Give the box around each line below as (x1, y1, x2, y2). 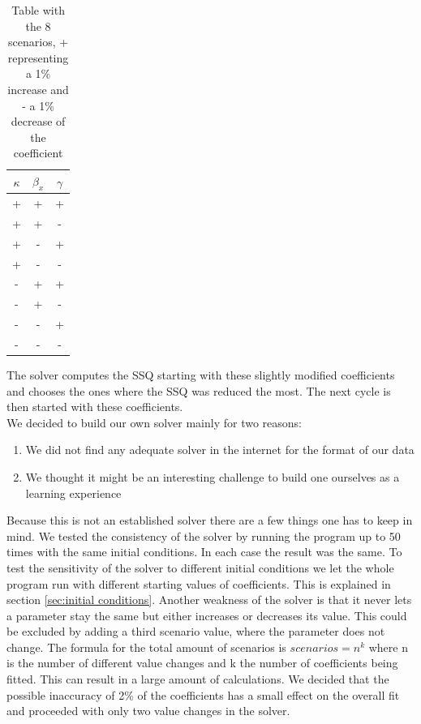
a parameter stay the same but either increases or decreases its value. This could (6, 606, 407, 623)
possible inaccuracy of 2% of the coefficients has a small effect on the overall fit (6, 686, 400, 703)
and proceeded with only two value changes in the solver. (6, 702, 290, 719)
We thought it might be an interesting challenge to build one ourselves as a (25, 468, 400, 485)
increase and (7, 80, 69, 97)
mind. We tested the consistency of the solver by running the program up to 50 (6, 527, 401, 544)
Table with (11, 2, 65, 18)
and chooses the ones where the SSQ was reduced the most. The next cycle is (6, 382, 391, 399)
